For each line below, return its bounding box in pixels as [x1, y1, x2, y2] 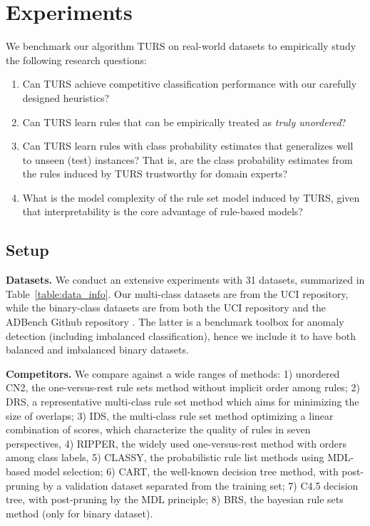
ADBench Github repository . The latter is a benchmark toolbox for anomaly [6, 314, 344, 329]
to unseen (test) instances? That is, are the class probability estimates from [22, 152, 353, 167]
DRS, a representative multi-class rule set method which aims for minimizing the [6, 394, 359, 409]
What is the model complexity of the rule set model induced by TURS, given [22, 190, 360, 205]
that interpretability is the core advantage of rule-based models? [22, 204, 303, 219]
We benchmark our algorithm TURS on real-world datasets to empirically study [6, 38, 356, 53]
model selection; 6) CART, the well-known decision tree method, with [33, 463, 339, 478]
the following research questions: [6, 52, 147, 67]
